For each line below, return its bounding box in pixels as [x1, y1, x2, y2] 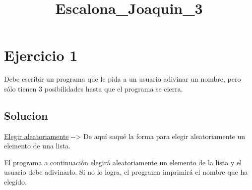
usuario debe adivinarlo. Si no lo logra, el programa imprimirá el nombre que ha [4, 167, 248, 177]
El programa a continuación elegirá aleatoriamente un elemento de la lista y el [4, 157, 242, 167]
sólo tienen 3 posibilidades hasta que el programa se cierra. [4, 83, 183, 94]
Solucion [4, 107, 48, 123]
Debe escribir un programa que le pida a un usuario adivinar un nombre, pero [4, 74, 241, 84]
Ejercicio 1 [4, 45, 78, 65]
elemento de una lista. [4, 141, 71, 151]
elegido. [4, 177, 27, 187]
